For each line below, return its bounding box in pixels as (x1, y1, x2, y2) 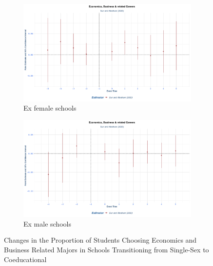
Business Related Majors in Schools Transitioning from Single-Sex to (4, 245, 209, 255)
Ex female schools (23, 103, 77, 113)
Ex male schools (23, 218, 71, 228)
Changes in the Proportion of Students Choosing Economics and (4, 235, 197, 245)
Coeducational (4, 254, 47, 264)
